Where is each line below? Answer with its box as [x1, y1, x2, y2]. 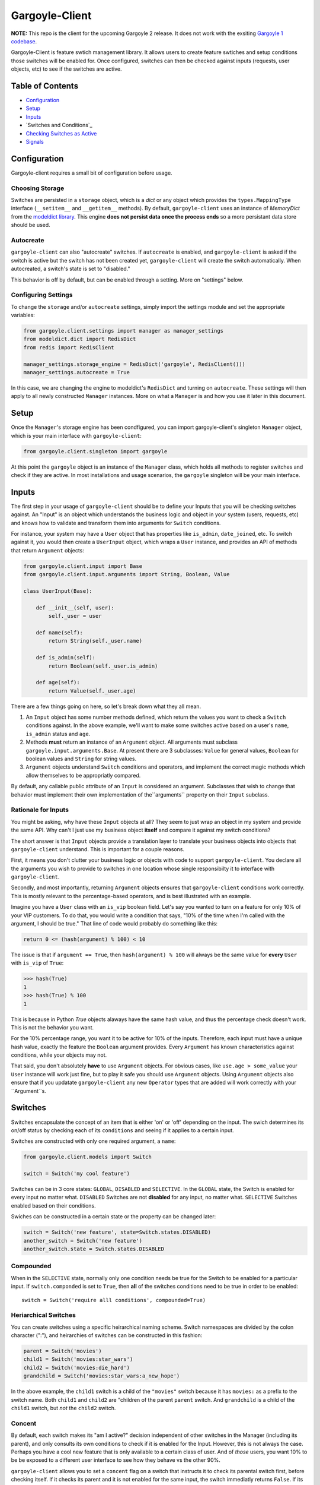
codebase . [11, 37, 37, 45]
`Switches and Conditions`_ [25, 122, 92, 129]
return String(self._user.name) [48, 637, 142, 644]
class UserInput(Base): [23, 588, 93, 595]
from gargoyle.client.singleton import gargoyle [23, 448, 168, 454]
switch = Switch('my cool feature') [23, 1170, 130, 1177]
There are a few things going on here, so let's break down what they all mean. [11, 703, 201, 710]
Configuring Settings [11, 291, 73, 299]
